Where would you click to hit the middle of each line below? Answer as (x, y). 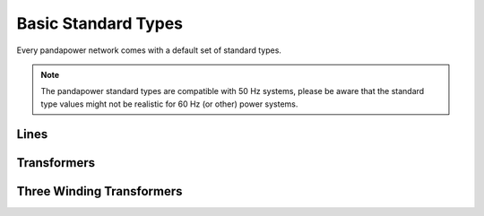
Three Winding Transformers (99, 191)
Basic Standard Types (100, 23)
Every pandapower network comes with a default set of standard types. (149, 50)
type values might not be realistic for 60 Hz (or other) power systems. (169, 104)
